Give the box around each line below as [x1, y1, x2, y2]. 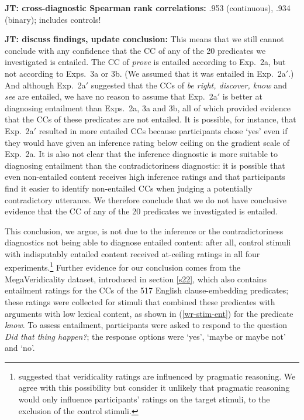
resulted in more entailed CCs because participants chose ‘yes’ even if [39, 124, 288, 136]
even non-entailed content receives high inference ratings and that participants [5, 170, 285, 183]
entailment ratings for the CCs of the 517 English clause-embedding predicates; [5, 284, 289, 296]
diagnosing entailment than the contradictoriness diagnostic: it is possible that [5, 159, 285, 171]
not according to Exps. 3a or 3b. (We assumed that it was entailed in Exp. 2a [5, 67, 286, 79]
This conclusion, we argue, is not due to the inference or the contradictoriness [5, 224, 284, 237]
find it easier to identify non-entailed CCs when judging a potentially [5, 182, 253, 194]
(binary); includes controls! [5, 13, 101, 25]
